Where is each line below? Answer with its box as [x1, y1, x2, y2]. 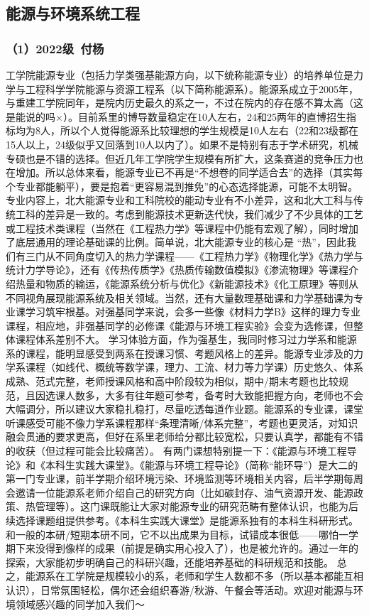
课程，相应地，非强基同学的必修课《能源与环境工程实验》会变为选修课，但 [6, 318, 353, 333]
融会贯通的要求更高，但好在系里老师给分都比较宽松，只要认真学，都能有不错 [6, 429, 363, 444]
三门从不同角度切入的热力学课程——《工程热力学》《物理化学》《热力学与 [25, 248, 363, 263]
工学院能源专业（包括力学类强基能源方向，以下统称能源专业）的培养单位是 [6, 67, 353, 82]
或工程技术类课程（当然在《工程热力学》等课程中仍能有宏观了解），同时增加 [6, 220, 358, 235]
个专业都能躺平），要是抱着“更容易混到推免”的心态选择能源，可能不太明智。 [6, 178, 358, 193]
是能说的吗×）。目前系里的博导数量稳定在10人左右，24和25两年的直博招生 [6, 109, 346, 124]
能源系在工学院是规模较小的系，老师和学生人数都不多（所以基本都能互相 [25, 568, 363, 583]
